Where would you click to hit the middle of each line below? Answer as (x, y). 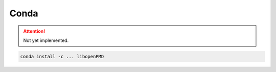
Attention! (34, 31)
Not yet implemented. (46, 40)
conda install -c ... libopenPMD (62, 56)
